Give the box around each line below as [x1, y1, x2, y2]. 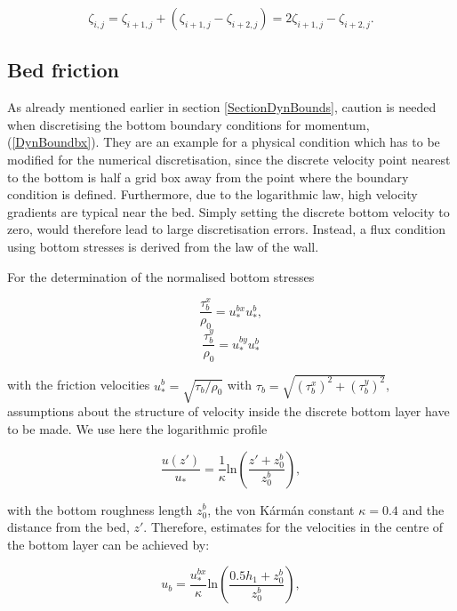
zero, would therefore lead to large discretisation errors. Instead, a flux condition [7, 220, 445, 238]
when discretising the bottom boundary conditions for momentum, [7, 115, 370, 133]
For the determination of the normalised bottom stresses [7, 267, 315, 285]
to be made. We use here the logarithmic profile [7, 419, 268, 438]
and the [402, 500, 445, 519]
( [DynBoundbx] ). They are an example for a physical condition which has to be [7, 133, 440, 151]
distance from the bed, [7, 518, 130, 536]
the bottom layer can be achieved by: [7, 535, 210, 553]
